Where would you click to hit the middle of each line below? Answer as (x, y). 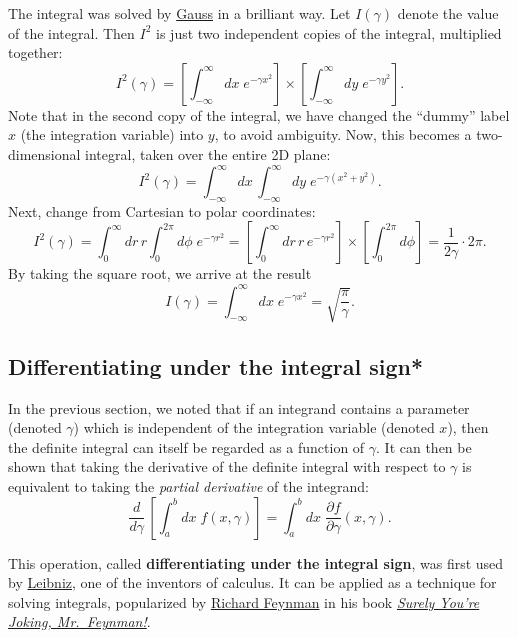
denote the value (448, 13)
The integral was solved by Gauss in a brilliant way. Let (179, 13)
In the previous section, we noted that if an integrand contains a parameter (239, 407)
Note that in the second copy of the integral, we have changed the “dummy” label (259, 114)
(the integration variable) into (112, 134)
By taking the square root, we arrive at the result (160, 273)
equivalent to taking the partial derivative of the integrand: (188, 486)
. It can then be (424, 446)
